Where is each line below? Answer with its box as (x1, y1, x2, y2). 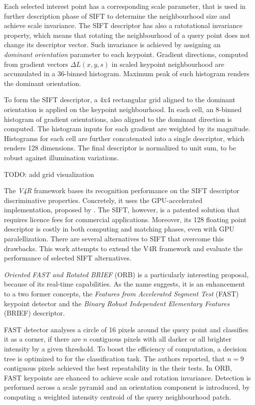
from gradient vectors (4, 58, 68, 69)
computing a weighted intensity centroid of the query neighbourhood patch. (4, 391, 231, 402)
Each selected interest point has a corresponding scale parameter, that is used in (4, 1, 246, 11)
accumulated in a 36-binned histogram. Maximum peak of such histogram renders (4, 68, 250, 79)
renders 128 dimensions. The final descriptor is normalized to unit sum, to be (4, 143, 236, 153)
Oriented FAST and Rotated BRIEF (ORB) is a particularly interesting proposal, (4, 269, 249, 279)
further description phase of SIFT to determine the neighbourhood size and (4, 10, 230, 21)
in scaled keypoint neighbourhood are (111, 58, 225, 69)
